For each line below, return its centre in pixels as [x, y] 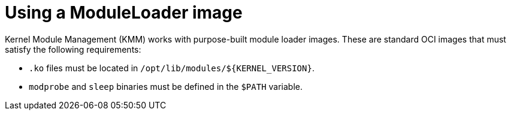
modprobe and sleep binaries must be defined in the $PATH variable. [166, 86]
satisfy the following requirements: [73, 49]
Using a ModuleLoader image [124, 13]
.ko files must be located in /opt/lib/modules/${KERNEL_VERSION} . [172, 68]
